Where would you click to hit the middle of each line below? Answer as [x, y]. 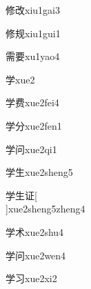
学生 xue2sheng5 [39, 172]
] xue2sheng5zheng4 [45, 209]
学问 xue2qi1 [31, 149]
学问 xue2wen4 [36, 255]
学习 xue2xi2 [31, 278]
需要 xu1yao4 [33, 56]
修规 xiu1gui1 [33, 33]
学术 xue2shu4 [35, 231]
